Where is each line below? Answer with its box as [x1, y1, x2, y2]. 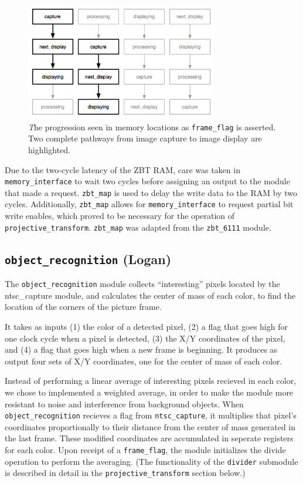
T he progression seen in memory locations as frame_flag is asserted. [28, 120, 276, 133]
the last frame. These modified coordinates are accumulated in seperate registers [5, 432, 294, 444]
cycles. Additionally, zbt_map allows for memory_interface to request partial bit [5, 198, 294, 210]
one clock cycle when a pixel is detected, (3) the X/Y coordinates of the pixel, [5, 332, 285, 344]
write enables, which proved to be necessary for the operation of [5, 210, 235, 222]
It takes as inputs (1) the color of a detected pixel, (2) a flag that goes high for [5, 320, 288, 333]
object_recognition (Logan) [5, 249, 172, 268]
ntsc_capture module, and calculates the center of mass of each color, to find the [5, 289, 296, 301]
